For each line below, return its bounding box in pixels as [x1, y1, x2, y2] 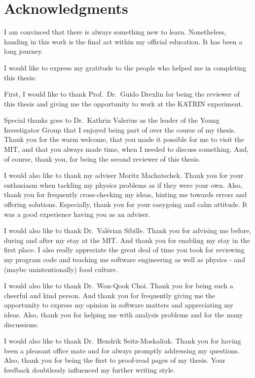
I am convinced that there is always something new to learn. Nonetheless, [4, 27, 226, 37]
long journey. [4, 46, 43, 56]
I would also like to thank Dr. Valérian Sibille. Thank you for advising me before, [4, 225, 252, 236]
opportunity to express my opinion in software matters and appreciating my [4, 300, 234, 310]
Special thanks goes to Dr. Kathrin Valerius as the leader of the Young [4, 115, 219, 125]
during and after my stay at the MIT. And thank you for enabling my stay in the [4, 235, 250, 245]
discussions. [4, 319, 39, 329]
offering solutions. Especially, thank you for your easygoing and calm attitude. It [4, 199, 248, 209]
